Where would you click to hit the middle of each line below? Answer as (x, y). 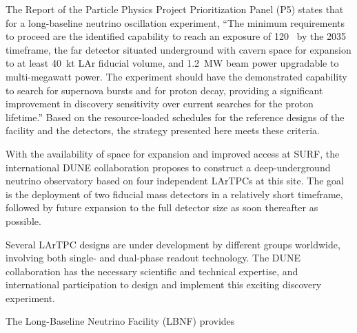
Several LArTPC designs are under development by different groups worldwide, (173, 244)
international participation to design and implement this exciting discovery (164, 284)
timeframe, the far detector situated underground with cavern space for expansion (178, 49)
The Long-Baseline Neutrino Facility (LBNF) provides (120, 321)
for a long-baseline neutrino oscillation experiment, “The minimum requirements (175, 22)
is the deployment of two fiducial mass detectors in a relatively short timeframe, (174, 194)
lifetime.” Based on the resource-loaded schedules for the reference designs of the (175, 117)
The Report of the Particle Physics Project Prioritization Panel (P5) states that (175, 9)
